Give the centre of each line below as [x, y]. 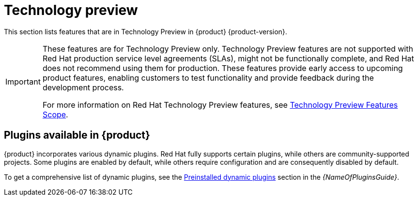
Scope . [55, 114]
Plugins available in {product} [77, 135]
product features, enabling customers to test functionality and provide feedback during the [208, 78]
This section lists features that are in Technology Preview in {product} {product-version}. [146, 31]
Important [23, 81]
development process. [83, 87]
